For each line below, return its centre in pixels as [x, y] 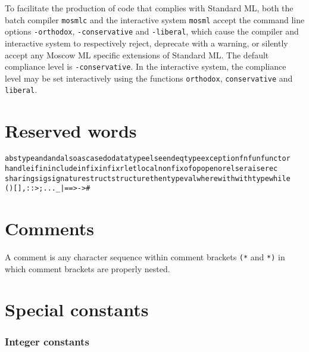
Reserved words [71, 131]
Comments [49, 228]
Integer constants [47, 342]
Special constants [77, 309]
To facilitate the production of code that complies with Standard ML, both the [149, 8]
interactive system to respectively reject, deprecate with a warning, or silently [146, 43]
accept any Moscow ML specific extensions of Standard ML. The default [137, 54]
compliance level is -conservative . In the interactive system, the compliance [146, 66]
